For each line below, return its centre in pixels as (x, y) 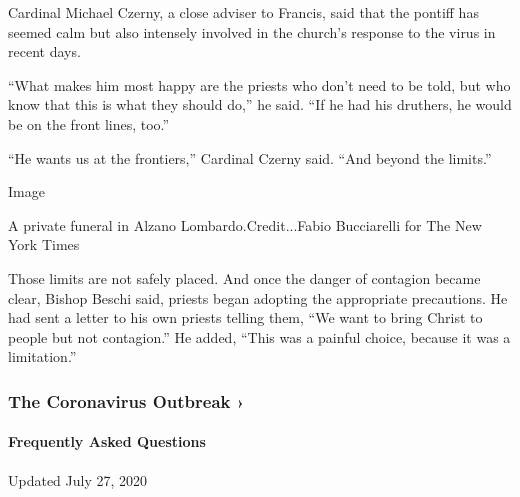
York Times (44, 244)
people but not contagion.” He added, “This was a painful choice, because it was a (259, 336)
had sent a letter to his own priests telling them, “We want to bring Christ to (245, 317)
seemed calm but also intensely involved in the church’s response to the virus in (252, 31)
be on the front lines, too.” (89, 123)
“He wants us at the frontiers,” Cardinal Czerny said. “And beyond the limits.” (250, 157)
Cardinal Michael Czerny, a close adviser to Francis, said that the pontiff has (243, 12)
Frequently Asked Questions (107, 441)
